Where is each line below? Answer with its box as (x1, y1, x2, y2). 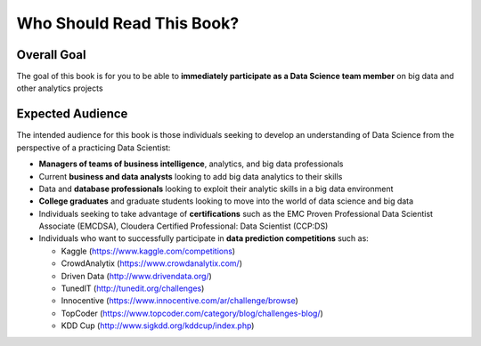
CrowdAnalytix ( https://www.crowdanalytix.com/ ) (61, 258, 243, 269)
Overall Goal (16, 47, 86, 62)
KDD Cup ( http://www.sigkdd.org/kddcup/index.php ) (61, 320, 255, 331)
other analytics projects (16, 83, 103, 93)
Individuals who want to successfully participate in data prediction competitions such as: (38, 233, 369, 244)
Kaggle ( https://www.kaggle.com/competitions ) (61, 245, 236, 256)
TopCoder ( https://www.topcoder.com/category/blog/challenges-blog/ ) (61, 308, 324, 318)
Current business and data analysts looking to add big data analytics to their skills (38, 171, 343, 181)
